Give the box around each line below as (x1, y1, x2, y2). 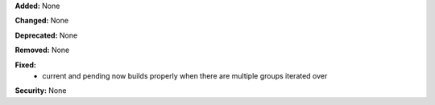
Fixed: (14, 60, 36, 70)
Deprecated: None (14, 30, 78, 40)
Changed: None (14, 16, 68, 26)
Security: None (14, 86, 67, 95)
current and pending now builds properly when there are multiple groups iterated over (42, 71, 328, 80)
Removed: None (14, 45, 70, 55)
